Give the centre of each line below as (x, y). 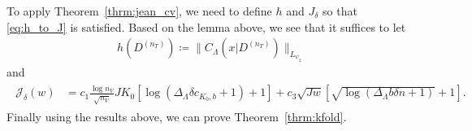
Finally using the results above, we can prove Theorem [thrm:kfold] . (177, 117)
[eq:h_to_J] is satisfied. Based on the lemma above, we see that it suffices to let (206, 26)
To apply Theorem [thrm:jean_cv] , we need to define (139, 11)
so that (340, 11)
